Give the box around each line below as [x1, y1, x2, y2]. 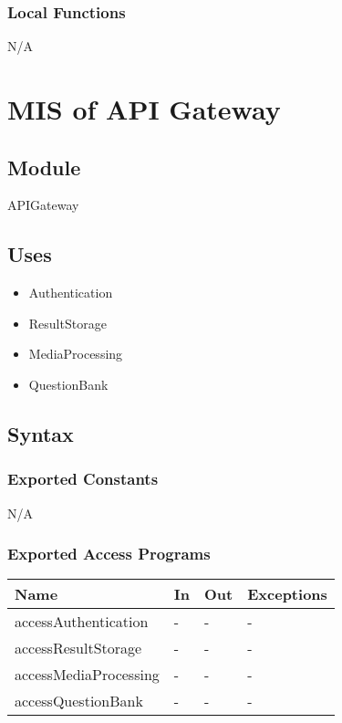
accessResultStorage [15, 637, 142, 659]
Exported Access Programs [7, 542, 211, 565]
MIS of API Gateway [7, 90, 281, 127]
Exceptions [247, 583, 327, 605]
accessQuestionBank [15, 690, 143, 712]
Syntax [7, 419, 74, 447]
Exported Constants [7, 467, 159, 490]
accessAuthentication [15, 611, 149, 633]
